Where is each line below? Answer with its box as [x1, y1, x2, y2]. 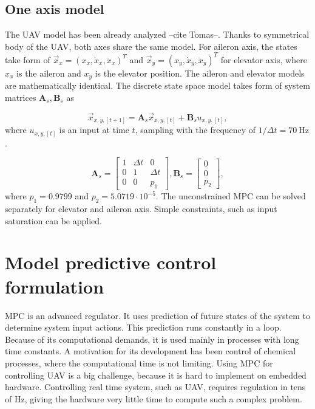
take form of [5, 53, 50, 66]
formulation [5, 273, 104, 298]
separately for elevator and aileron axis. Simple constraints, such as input [5, 202, 277, 215]
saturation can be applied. [5, 214, 102, 227]
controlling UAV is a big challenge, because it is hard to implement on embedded [5, 368, 307, 381]
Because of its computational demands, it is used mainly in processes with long [5, 332, 299, 345]
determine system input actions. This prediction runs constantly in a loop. [5, 321, 282, 334]
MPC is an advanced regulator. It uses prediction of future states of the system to [5, 309, 310, 321]
